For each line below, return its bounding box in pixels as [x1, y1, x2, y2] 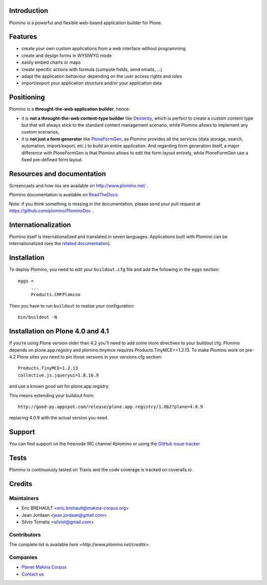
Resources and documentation [9, 170, 106, 178]
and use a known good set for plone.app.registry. [9, 383, 110, 389]
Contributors [9, 531, 41, 538]
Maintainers [9, 495, 39, 501]
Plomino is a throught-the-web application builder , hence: [9, 106, 131, 112]
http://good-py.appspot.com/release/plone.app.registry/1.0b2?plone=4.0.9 [18, 404, 203, 409]
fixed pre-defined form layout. [21, 157, 83, 163]
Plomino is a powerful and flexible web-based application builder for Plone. [9, 20, 163, 26]
